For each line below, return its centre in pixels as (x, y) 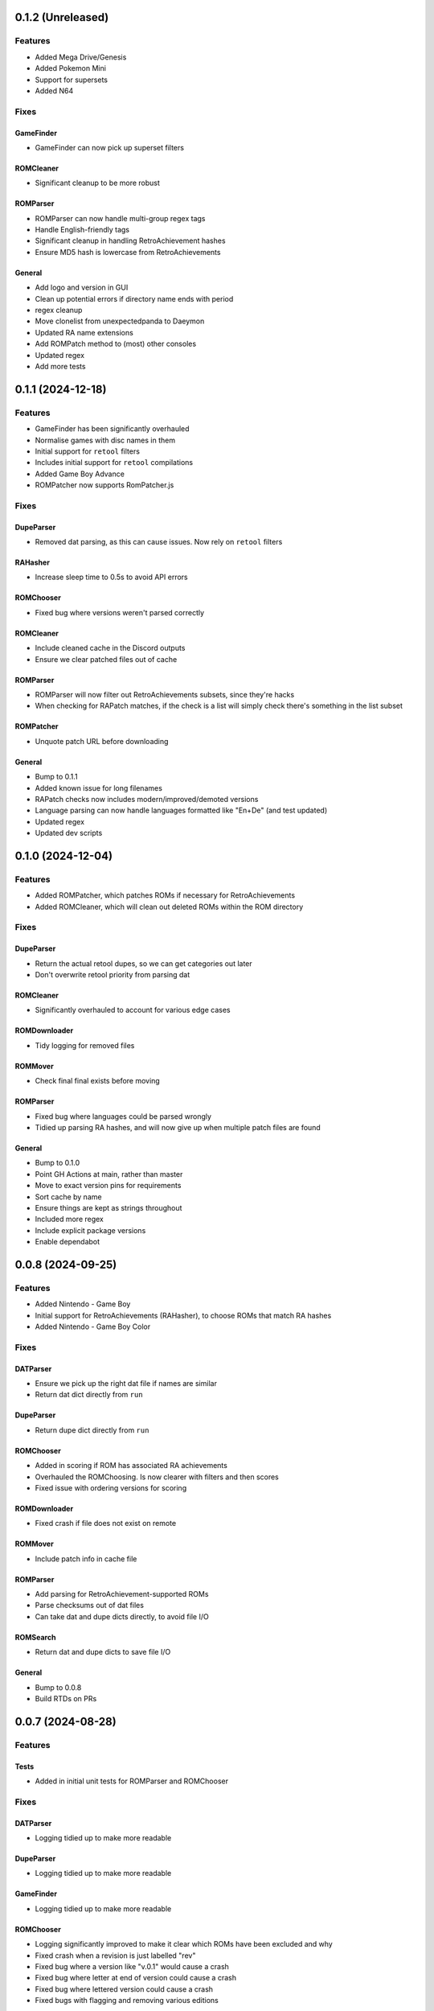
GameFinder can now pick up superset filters (110, 147)
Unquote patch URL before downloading (102, 741)
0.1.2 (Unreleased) (62, 17)
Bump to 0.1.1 (56, 777)
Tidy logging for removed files (85, 1045)
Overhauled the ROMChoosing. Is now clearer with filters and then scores (157, 1477)
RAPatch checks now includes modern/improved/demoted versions (147, 799)
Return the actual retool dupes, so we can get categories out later (143, 963)
